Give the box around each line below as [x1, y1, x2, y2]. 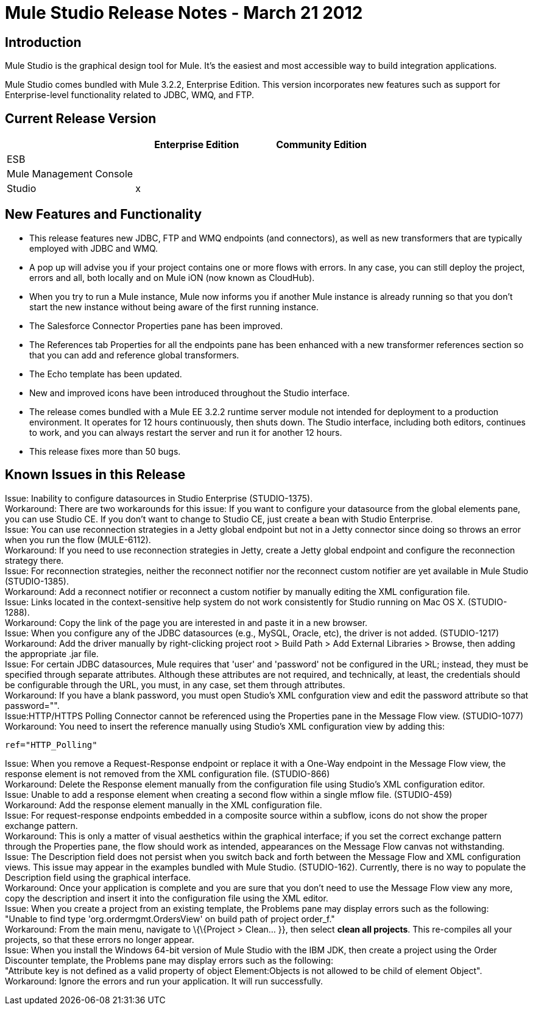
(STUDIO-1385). [5, 575, 69, 586]
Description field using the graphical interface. [5, 872, 191, 883]
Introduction [5, 34, 82, 50]
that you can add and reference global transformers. [29, 349, 239, 360]
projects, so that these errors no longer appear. [5, 934, 194, 945]
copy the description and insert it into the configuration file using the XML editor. [5, 892, 328, 903]
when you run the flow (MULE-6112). [5, 534, 151, 545]
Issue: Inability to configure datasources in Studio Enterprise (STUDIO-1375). [5, 493, 313, 503]
